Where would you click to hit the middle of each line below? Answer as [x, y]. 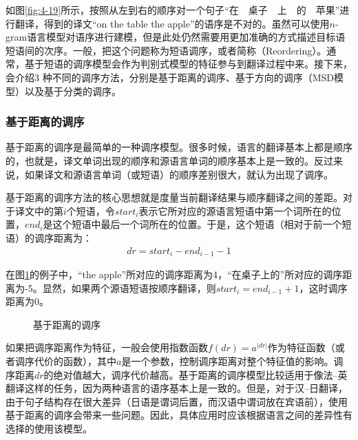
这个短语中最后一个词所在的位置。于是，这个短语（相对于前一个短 [202, 224]
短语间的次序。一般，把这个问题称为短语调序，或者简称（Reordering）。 [166, 50]
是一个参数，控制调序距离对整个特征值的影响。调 [232, 360]
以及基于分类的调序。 [73, 91]
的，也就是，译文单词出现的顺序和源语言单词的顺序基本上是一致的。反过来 [174, 160]
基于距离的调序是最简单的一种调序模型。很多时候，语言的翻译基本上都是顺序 [179, 147]
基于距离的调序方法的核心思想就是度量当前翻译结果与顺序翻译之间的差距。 [174, 197]
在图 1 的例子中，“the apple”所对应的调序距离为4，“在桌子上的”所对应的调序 [174, 274]
